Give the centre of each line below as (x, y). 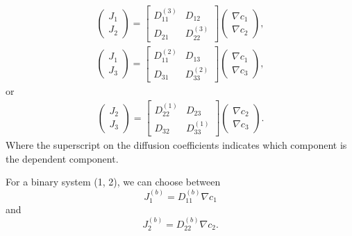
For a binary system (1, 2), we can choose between (113, 182)
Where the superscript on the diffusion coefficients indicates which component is (176, 145)
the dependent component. (62, 158)
